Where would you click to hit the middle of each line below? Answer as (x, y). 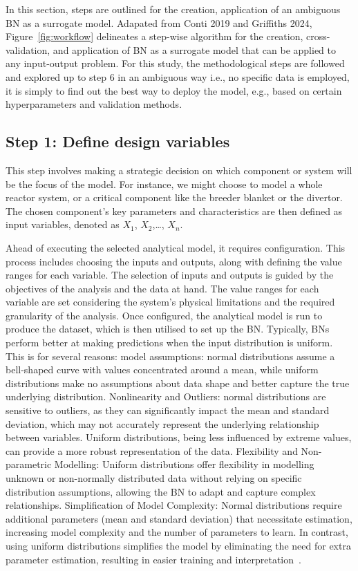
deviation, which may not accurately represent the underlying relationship (162, 423)
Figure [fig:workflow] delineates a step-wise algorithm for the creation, (154, 36)
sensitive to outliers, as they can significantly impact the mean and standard (168, 410)
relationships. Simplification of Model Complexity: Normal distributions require (174, 505)
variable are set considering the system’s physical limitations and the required (170, 302)
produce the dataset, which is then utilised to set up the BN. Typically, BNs (168, 329)
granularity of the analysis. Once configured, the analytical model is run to (164, 315)
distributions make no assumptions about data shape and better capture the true (178, 383)
